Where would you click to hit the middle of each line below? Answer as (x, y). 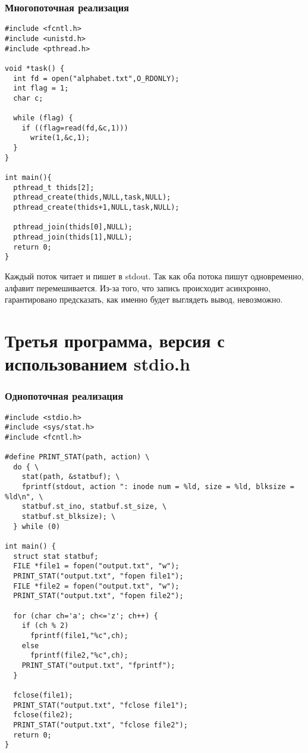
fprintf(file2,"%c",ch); (79, 656)
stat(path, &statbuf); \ (71, 477)
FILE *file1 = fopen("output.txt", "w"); (96, 566)
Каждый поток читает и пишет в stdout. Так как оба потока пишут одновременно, (154, 276)
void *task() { (35, 68)
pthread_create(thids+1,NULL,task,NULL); (96, 208)
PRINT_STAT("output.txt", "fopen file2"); (98, 596)
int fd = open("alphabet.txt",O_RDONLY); (96, 78)
